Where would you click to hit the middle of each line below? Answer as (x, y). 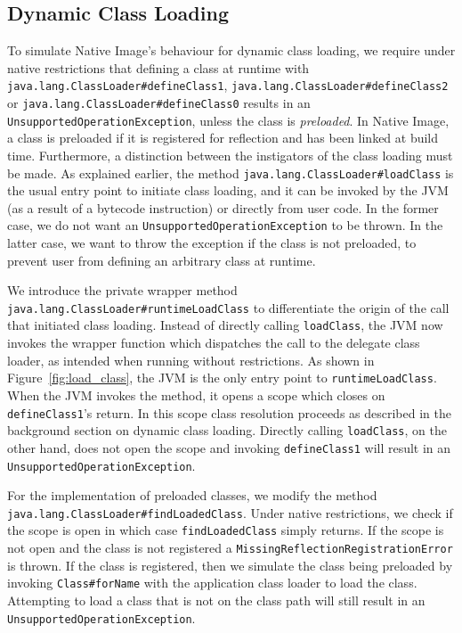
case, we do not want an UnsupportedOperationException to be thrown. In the (225, 225)
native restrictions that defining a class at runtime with (158, 67)
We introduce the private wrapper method (122, 290)
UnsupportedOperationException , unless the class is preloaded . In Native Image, (228, 120)
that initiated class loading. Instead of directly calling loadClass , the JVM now (225, 325)
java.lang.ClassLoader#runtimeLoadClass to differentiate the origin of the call (228, 307)
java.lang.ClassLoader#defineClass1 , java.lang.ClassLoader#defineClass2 (228, 85)
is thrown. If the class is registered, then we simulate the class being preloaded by (230, 565)
